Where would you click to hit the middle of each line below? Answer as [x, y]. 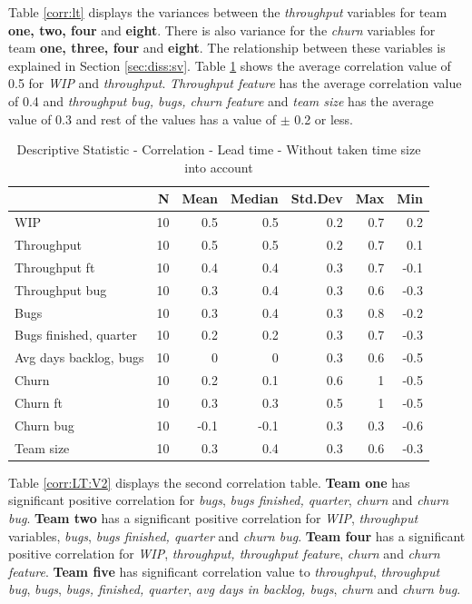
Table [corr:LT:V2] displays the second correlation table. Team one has [209, 482]
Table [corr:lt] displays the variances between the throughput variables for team [228, 12]
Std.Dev [317, 198]
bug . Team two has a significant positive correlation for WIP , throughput [213, 517]
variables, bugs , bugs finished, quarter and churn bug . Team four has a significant [237, 535]
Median [254, 198]
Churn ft [39, 402]
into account [219, 167]
